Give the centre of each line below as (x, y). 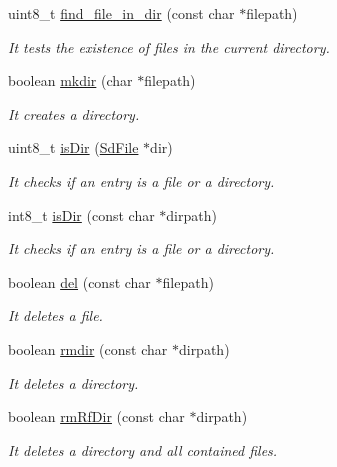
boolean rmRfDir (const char (96, 416)
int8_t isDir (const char (81, 214)
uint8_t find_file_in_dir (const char (121, 13)
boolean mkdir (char (70, 80)
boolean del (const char (79, 281)
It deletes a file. (55, 315)
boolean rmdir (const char (88, 348)
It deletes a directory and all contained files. (143, 449)
